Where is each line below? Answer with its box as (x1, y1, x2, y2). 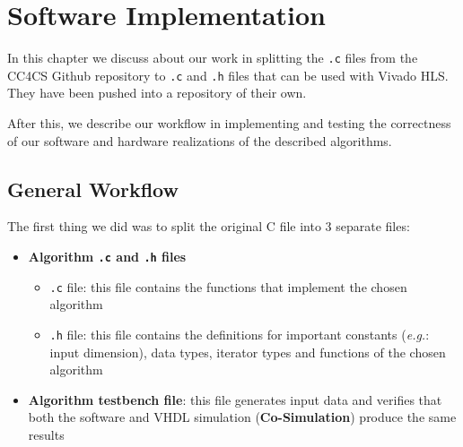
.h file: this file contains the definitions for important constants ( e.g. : (49, 324, 430, 343)
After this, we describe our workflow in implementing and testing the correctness (7, 114, 451, 133)
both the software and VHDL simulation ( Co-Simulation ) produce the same (28, 408, 457, 426)
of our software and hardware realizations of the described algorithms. (7, 131, 392, 150)
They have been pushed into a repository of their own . (7, 83, 307, 102)
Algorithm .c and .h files (28, 247, 187, 266)
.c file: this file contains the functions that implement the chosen (49, 277, 407, 296)
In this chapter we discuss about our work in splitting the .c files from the (7, 48, 418, 67)
